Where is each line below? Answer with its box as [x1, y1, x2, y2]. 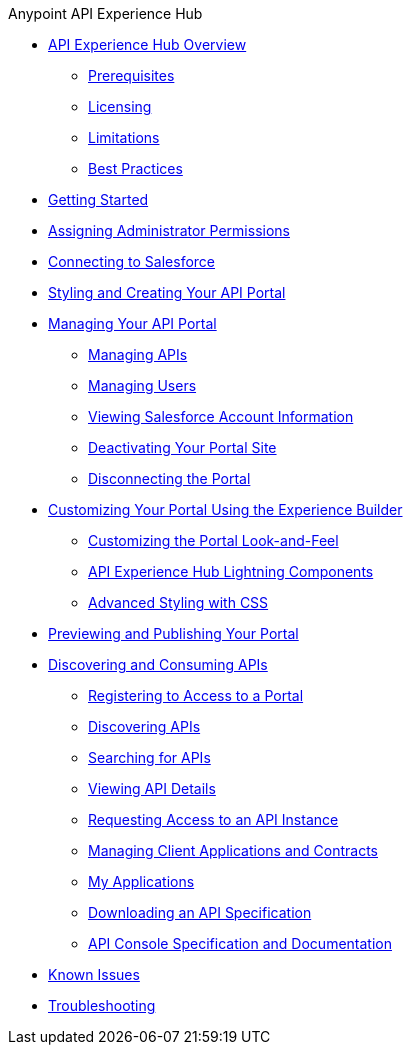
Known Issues [48, 966, 140, 983]
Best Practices [88, 160, 183, 177]
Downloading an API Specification [88, 904, 312, 921]
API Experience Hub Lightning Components [88, 563, 374, 580]
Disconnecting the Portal [88, 470, 251, 487]
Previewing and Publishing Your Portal [48, 625, 299, 642]
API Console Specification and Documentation [88, 935, 392, 952]
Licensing [88, 98, 152, 115]
